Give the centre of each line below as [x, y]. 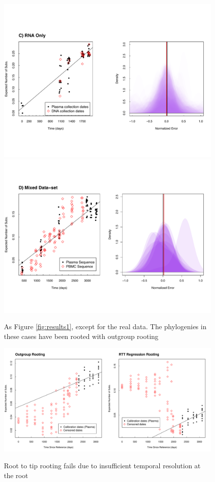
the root [16, 475]
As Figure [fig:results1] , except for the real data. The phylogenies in [105, 326]
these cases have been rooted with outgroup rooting [81, 336]
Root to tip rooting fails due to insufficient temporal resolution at [102, 466]
